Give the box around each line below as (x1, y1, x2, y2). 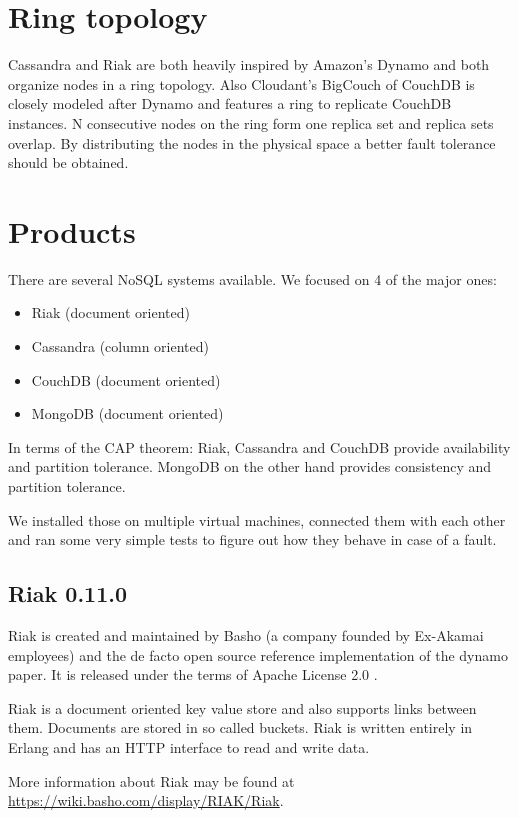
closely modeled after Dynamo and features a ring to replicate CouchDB (8, 93, 452, 114)
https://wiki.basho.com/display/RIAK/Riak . (8, 790, 284, 811)
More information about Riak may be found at (8, 770, 295, 791)
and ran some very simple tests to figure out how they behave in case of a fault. (8, 529, 497, 550)
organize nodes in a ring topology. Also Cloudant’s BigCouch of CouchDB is (8, 73, 475, 94)
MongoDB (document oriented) (31, 403, 224, 424)
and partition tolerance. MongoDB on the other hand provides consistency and (8, 456, 492, 477)
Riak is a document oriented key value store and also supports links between (8, 697, 477, 718)
